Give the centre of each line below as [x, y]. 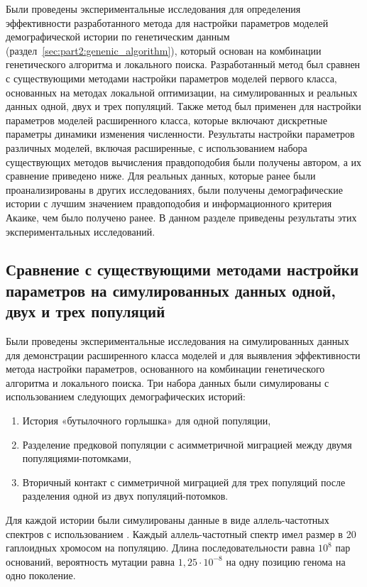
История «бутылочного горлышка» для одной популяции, [147, 421]
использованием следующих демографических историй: [126, 396]
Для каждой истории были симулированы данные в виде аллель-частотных [168, 520]
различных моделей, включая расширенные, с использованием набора [157, 147]
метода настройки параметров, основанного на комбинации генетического [165, 369]
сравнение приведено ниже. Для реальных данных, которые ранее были [161, 176]
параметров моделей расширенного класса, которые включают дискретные [166, 120]
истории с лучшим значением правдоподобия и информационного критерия [169, 203]
